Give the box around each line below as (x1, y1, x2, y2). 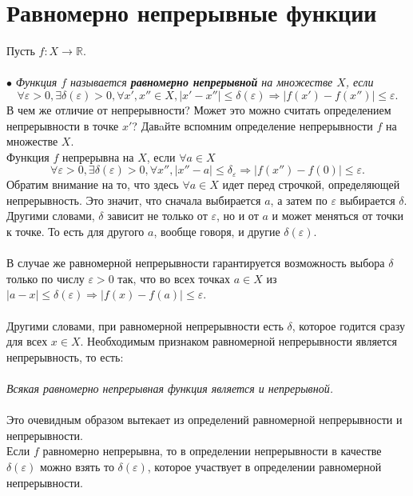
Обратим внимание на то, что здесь (6, 176, 179, 193)
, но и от (216, 207, 259, 224)
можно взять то (39, 458, 114, 474)
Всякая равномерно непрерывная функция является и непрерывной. (6, 380, 333, 396)
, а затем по (270, 191, 328, 208)
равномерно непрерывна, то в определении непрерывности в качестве (42, 442, 382, 459)
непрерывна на (62, 148, 134, 165)
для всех (6, 333, 48, 350)
